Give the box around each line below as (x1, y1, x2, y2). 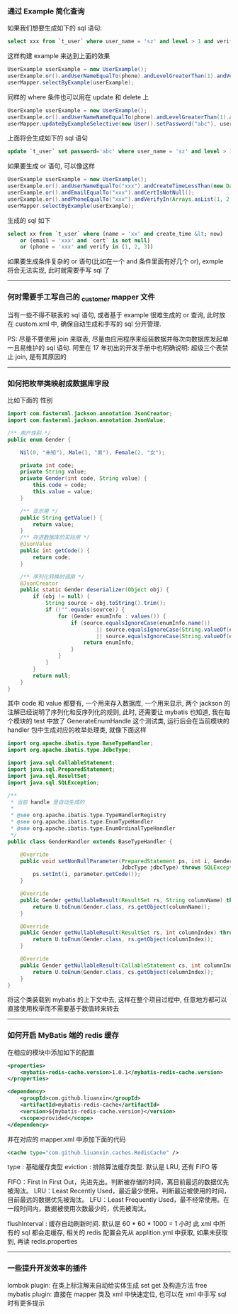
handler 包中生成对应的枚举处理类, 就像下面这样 (7, 726, 147, 734)
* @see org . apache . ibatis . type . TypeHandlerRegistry (10, 811, 166, 819)
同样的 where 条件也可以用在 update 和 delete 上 (7, 92, 149, 101)
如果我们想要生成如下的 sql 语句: (7, 23, 103, 33)
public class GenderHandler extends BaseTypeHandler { (7, 838, 173, 845)
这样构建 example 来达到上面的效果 (7, 52, 110, 60)
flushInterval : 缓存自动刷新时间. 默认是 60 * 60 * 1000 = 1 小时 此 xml (7, 1220, 212, 1228)
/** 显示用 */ (20, 508, 59, 515)
